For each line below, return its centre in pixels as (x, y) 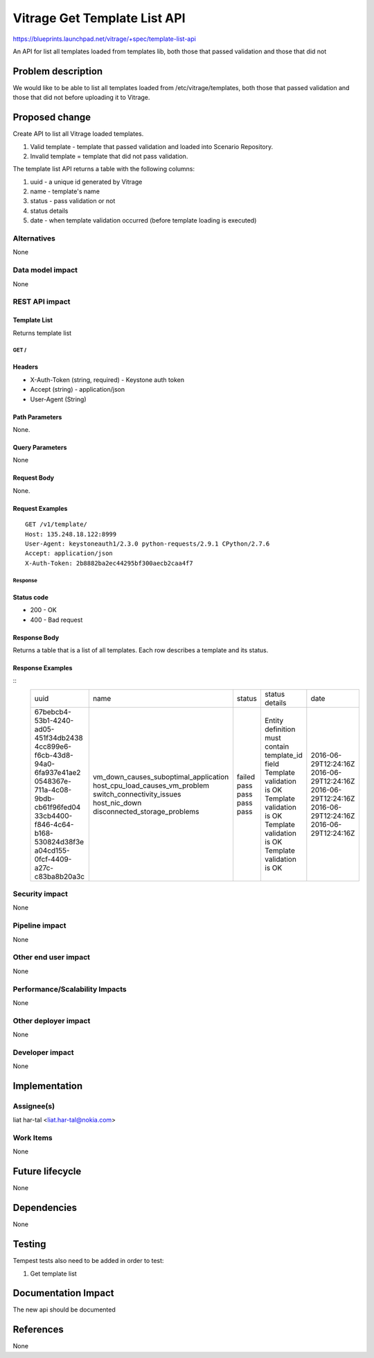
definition (280, 729)
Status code (30, 597)
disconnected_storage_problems (146, 811)
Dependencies (45, 1208)
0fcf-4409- (53, 859)
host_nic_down (117, 803)
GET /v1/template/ (56, 524)
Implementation (48, 1086)
